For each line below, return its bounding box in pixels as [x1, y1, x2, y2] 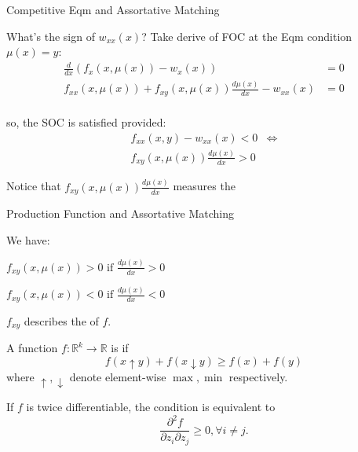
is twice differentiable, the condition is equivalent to [26, 399, 276, 415]
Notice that [6, 178, 61, 194]
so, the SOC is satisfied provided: [6, 113, 166, 130]
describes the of [24, 312, 99, 329]
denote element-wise [69, 368, 166, 384]
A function [6, 340, 58, 356]
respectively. [228, 368, 288, 384]
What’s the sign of [6, 28, 95, 44]
